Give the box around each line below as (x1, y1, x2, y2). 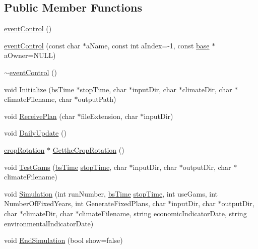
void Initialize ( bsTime (4, 84, 74, 94)
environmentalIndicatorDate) (4, 218, 94, 228)
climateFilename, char (4, 94, 72, 104)
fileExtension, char (81, 110, 138, 121)
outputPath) (78, 94, 116, 104)
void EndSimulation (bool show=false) (4, 235, 123, 245)
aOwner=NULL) (4, 50, 56, 60)
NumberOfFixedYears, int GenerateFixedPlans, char (4, 198, 166, 209)
